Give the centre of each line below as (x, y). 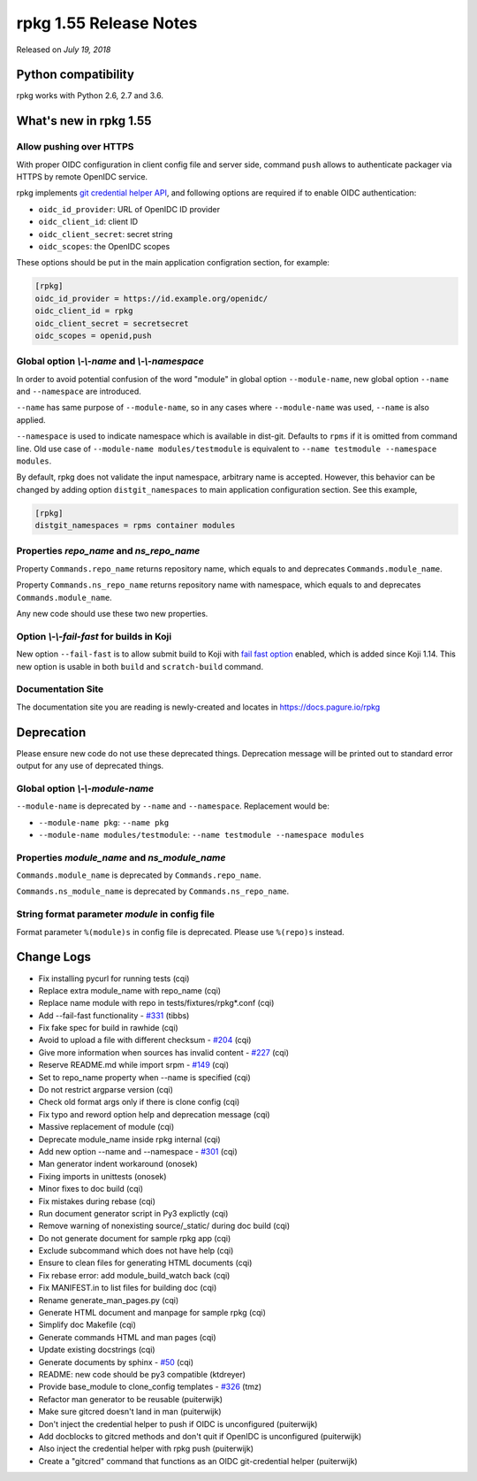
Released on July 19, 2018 (64, 50)
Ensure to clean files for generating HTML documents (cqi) (145, 1263)
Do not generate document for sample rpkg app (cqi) (135, 1238)
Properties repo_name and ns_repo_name (108, 551)
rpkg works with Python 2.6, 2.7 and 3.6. (90, 96)
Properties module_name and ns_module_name (121, 857)
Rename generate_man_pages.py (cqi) (109, 1300)
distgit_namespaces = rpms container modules (135, 526)
